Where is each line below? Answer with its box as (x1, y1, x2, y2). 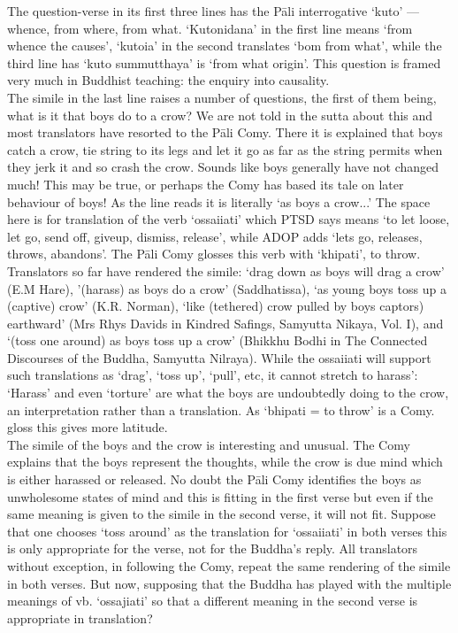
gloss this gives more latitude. (7, 418, 168, 436)
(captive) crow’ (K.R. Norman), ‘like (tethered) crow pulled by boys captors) (7, 297, 424, 315)
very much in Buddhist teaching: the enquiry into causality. (7, 71, 330, 89)
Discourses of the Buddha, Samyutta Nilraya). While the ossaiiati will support (7, 348, 431, 367)
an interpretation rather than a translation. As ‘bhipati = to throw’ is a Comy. (7, 400, 435, 419)
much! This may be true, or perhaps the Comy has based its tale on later (7, 174, 404, 193)
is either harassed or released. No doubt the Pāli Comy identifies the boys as (7, 470, 422, 489)
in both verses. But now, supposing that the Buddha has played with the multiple (7, 574, 452, 592)
